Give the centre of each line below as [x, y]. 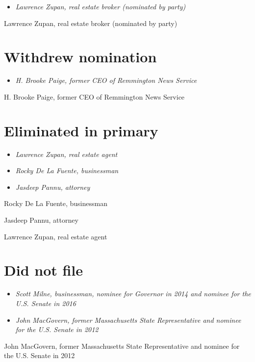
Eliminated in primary [81, 130]
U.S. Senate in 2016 [46, 303]
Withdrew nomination [80, 57]
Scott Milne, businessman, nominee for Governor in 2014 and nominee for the [133, 294]
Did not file [44, 270]
